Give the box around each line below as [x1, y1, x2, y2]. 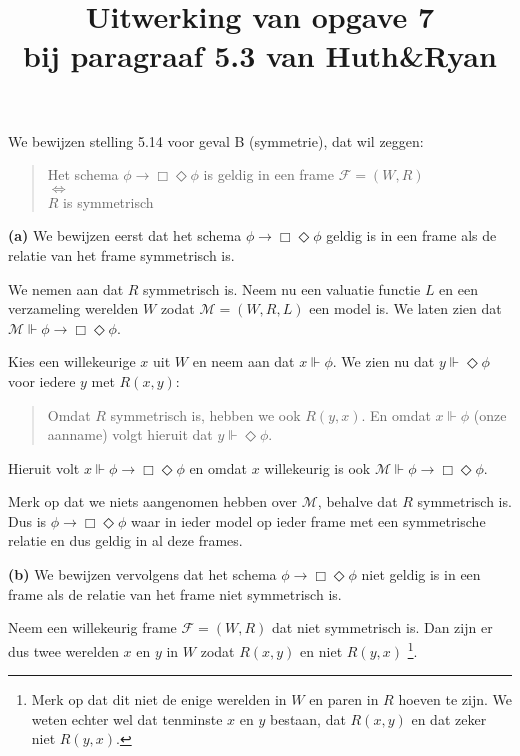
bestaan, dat [269, 708, 346, 729]
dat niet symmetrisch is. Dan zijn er [272, 617, 493, 638]
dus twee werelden [8, 640, 119, 661]
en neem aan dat [192, 351, 295, 372]
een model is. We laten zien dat [309, 298, 502, 319]
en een [439, 278, 478, 299]
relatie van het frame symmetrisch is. [8, 244, 235, 265]
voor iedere [8, 370, 76, 391]
